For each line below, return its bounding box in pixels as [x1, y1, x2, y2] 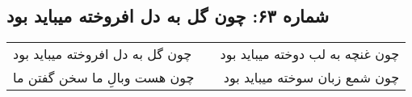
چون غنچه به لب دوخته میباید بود [220, 44, 400, 64]
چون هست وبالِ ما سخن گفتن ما [13, 68, 195, 87]
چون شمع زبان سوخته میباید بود [223, 68, 400, 87]
